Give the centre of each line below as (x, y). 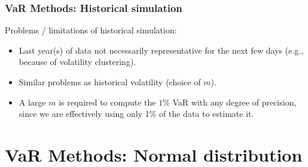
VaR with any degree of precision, (234, 102)
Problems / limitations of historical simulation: (91, 30)
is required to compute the (107, 102)
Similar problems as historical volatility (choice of (110, 82)
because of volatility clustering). (77, 62)
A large (32, 102)
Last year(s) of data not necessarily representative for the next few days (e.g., (161, 50)
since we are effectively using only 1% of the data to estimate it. (136, 114)
